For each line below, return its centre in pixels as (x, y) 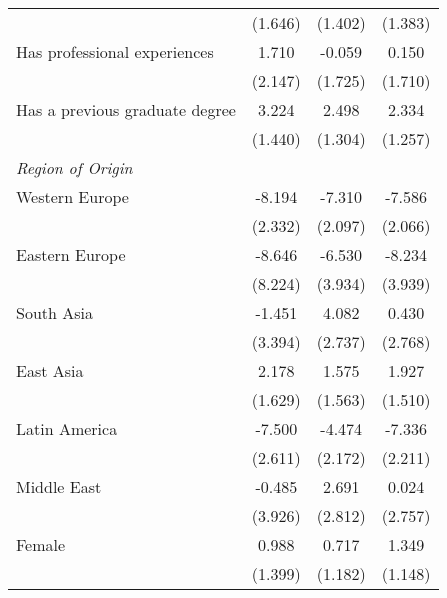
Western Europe (72, 196)
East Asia (50, 370)
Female (41, 544)
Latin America (67, 428)
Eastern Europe (71, 254)
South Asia (54, 312)
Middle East (59, 486)
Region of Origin (74, 167)
